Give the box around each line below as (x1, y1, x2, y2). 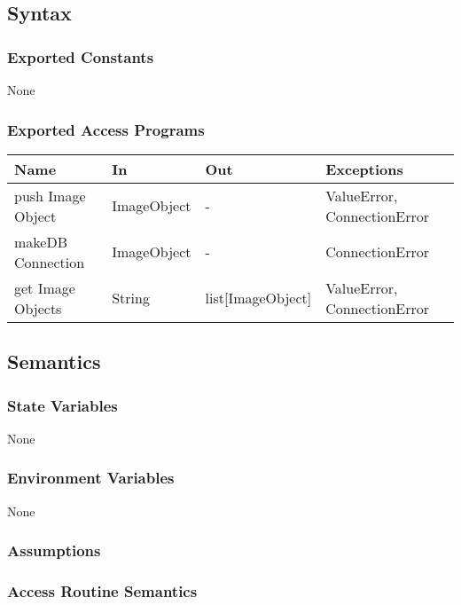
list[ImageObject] (205, 287, 312, 309)
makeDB (14, 231, 67, 252)
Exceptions (325, 158, 403, 179)
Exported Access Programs (7, 118, 205, 140)
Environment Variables (7, 467, 175, 489)
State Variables (7, 394, 118, 416)
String (112, 287, 150, 309)
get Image (14, 277, 75, 298)
